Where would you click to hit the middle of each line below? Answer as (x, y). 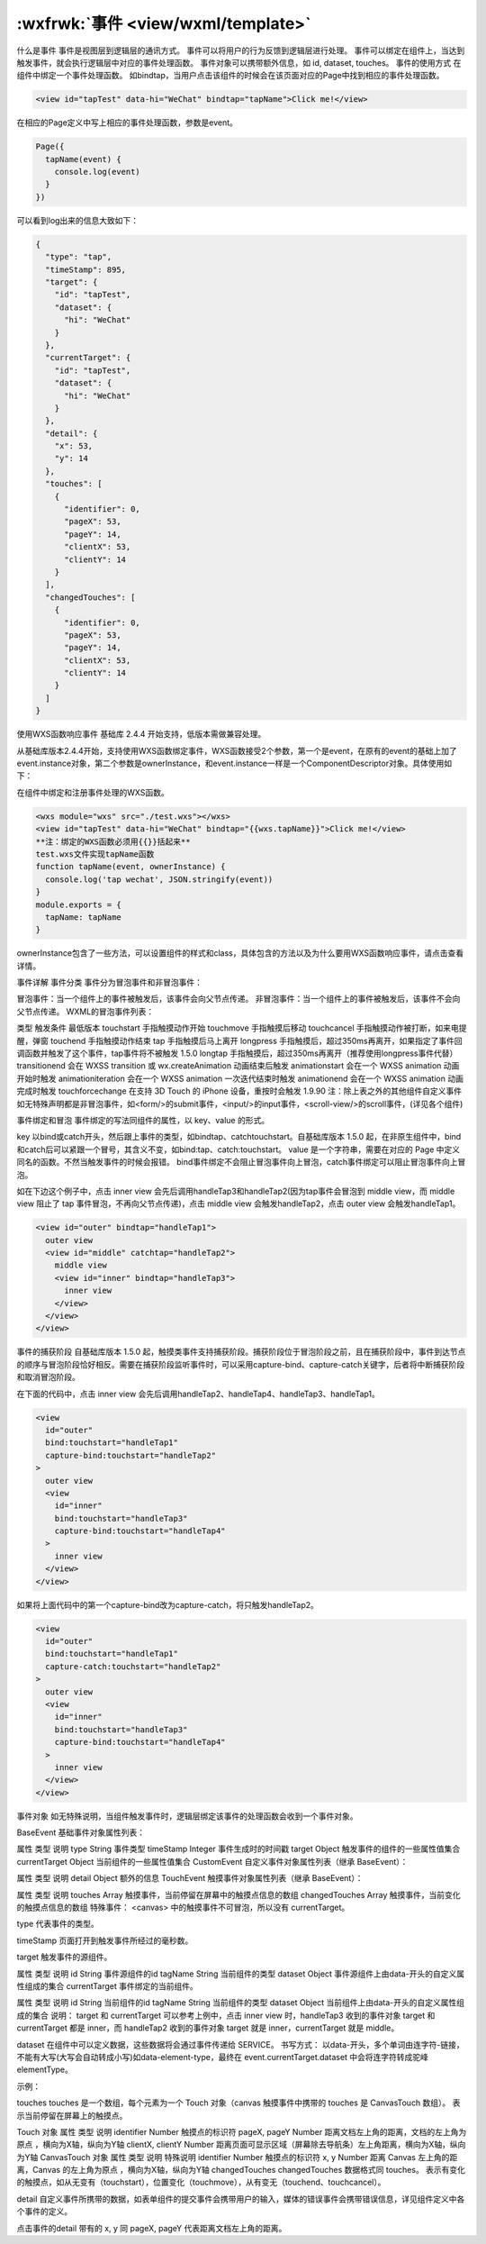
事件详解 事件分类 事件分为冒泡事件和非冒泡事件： (109, 983)
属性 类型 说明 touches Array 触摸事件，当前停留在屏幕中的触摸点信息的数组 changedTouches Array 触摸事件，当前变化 (238, 1894)
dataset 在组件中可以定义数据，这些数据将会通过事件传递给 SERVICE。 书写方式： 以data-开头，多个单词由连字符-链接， (240, 2044)
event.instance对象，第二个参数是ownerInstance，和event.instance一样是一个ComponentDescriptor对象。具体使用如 (234, 763)
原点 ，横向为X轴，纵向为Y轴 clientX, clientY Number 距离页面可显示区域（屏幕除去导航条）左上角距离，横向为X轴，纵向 (241, 2145)
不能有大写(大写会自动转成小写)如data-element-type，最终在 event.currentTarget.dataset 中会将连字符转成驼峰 (223, 2057)
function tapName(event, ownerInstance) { (130, 867)
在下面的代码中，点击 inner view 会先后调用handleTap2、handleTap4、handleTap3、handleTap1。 (198, 1394)
